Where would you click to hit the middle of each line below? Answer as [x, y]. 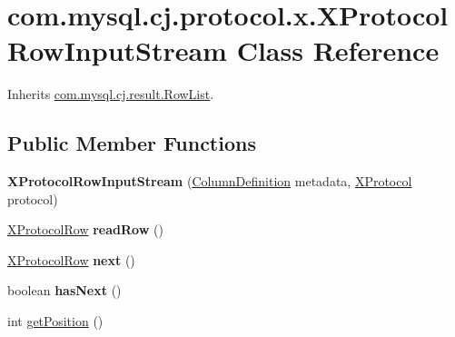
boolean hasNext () [64, 290]
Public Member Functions [132, 143]
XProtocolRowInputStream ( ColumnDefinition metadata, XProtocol [210, 181]
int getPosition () [55, 321]
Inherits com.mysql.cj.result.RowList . [111, 94]
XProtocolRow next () [71, 259]
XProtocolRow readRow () [85, 229]
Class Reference [338, 50]
